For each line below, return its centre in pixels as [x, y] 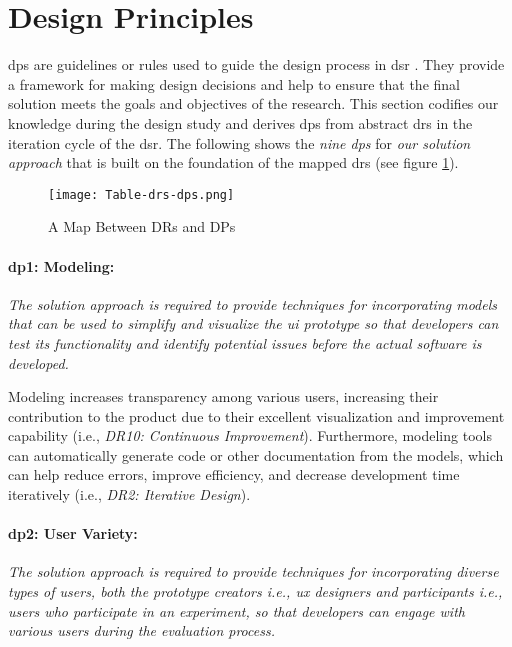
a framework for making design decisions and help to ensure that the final [234, 83]
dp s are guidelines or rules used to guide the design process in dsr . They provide [256, 64]
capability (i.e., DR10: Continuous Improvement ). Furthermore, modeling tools [250, 435]
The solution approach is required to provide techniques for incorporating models [253, 303]
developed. [38, 362]
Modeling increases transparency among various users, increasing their [223, 396]
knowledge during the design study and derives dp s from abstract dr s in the [240, 122]
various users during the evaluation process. [141, 630]
